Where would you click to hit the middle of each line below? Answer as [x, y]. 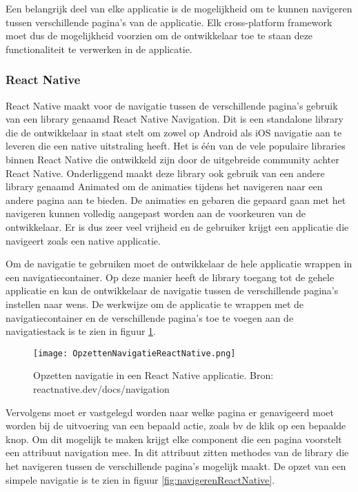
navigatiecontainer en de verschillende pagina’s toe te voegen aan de [150, 317]
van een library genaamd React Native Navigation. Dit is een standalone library [175, 119]
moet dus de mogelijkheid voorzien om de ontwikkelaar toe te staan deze [159, 35]
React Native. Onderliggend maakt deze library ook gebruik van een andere [165, 173]
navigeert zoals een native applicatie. [83, 240]
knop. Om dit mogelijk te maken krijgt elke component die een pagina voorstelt [174, 439]
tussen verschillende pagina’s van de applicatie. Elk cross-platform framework [169, 22]
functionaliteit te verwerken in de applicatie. [99, 49]
